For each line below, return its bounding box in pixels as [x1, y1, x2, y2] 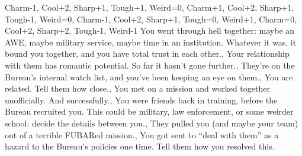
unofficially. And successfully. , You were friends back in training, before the [5, 93, 278, 106]
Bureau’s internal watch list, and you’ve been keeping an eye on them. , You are [5, 70, 293, 83]
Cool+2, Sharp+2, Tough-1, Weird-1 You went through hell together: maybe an [5, 24, 295, 37]
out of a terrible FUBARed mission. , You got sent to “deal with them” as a [5, 128, 279, 141]
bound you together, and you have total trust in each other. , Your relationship [5, 47, 290, 60]
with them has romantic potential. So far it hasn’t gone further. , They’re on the [5, 58, 295, 71]
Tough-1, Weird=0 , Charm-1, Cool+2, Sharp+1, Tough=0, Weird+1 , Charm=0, [5, 12, 297, 25]
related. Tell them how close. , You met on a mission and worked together [5, 82, 270, 95]
